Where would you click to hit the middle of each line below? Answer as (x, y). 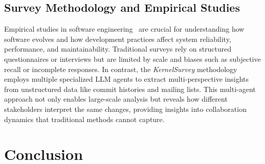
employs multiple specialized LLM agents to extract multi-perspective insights (127, 79)
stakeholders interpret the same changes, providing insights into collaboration (125, 109)
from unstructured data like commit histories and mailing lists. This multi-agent (130, 89)
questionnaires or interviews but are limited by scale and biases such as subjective (132, 58)
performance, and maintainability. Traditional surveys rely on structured (118, 49)
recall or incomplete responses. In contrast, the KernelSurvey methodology (121, 69)
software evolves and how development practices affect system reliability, (118, 39)
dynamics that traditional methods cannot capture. (84, 119)
